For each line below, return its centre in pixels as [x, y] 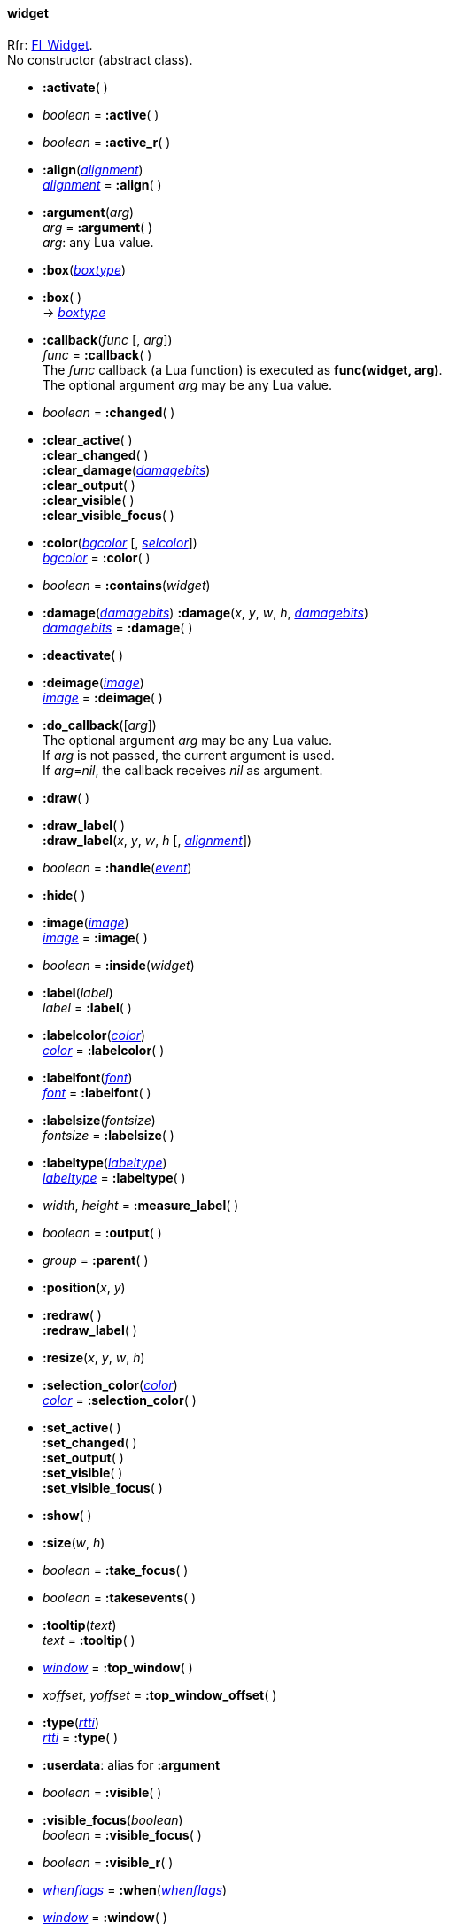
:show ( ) [67, 1515]
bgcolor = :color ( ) [97, 557]
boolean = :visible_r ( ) [108, 1862]
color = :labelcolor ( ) [104, 1050]
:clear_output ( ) [89, 485]
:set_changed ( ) [90, 1442]
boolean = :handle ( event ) [117, 867]
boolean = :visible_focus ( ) [122, 1834]
